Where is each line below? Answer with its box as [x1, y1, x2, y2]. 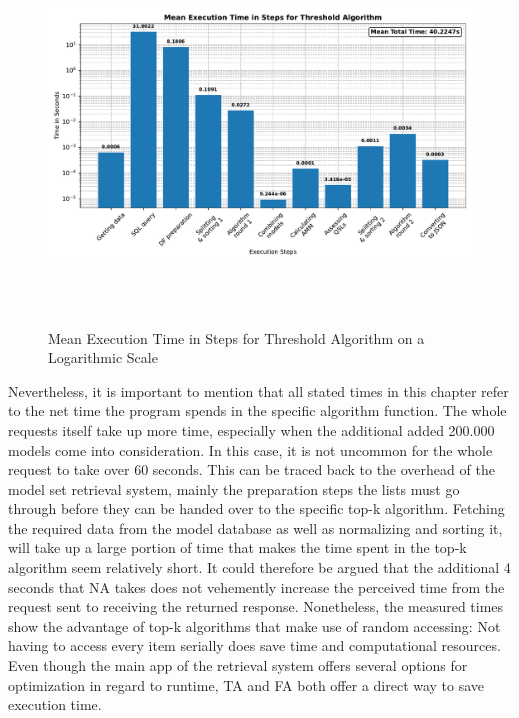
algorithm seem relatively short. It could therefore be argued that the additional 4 [8, 557, 511, 578]
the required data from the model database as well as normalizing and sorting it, [8, 517, 503, 538]
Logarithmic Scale [48, 347, 158, 368]
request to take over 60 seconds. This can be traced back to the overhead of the [8, 459, 495, 480]
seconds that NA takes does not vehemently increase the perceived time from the [8, 576, 505, 597]
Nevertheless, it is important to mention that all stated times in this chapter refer [8, 380, 509, 401]
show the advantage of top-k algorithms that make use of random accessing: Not [8, 615, 501, 636]
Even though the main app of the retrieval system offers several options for [8, 655, 468, 676]
